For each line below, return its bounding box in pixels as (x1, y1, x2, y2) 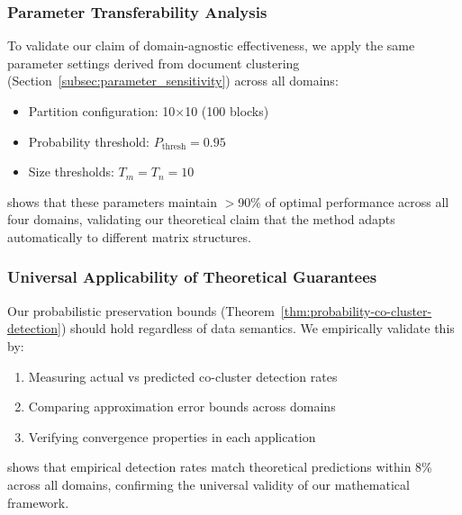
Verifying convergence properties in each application (28, 427, 316, 446)
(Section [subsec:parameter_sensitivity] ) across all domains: (7, 71, 339, 90)
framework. (7, 492, 69, 511)
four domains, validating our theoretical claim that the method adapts (7, 210, 395, 229)
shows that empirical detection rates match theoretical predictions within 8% (7, 457, 432, 476)
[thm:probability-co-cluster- (280, 301, 432, 320)
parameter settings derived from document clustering (7, 53, 300, 72)
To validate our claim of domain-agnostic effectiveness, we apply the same (7, 36, 415, 55)
